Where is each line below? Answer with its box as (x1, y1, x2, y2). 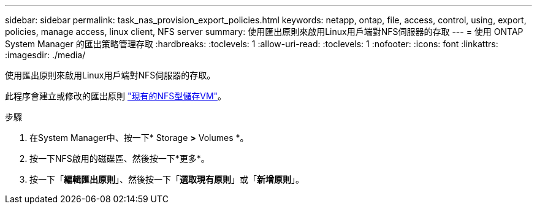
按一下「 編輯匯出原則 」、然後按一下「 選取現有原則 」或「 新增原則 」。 (29, 174, 304, 184)
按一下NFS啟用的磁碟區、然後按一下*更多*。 (29, 153, 210, 164)
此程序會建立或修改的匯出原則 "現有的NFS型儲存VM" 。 (5, 91, 227, 101)
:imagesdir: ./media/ (5, 50, 86, 60)
